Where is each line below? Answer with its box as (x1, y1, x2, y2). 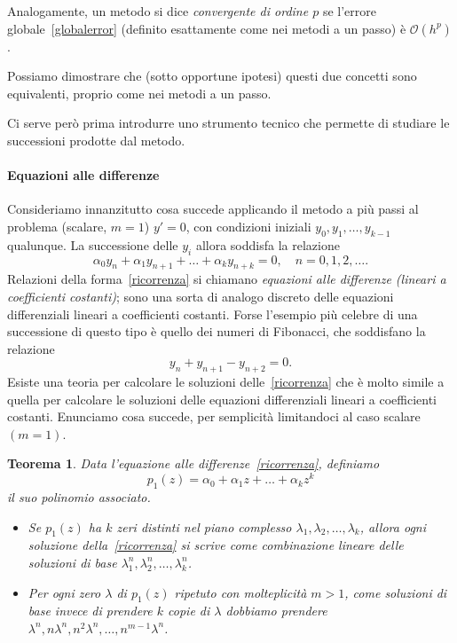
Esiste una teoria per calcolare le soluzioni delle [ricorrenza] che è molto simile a (7, 372, 445, 391)
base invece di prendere (28, 601, 153, 620)
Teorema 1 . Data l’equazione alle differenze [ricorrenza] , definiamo (7, 454, 380, 473)
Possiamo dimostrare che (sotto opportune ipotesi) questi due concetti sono (7, 67, 417, 85)
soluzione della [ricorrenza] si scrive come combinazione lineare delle (28, 536, 404, 554)
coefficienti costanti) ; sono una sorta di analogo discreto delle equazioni (7, 286, 394, 305)
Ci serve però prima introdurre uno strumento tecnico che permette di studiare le (7, 114, 450, 132)
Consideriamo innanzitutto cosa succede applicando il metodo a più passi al (7, 200, 419, 218)
